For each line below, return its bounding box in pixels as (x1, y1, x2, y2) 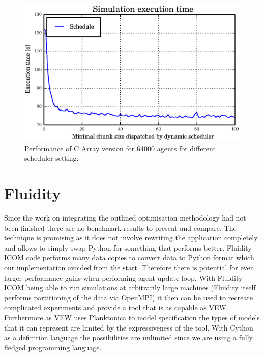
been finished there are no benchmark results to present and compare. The (4, 222, 237, 233)
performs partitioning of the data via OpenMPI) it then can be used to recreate (4, 292, 253, 303)
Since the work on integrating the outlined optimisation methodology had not (4, 212, 246, 223)
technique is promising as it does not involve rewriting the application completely (4, 232, 258, 243)
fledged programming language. (4, 342, 102, 352)
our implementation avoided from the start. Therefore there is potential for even (4, 262, 254, 273)
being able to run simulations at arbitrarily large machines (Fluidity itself (26, 282, 256, 293)
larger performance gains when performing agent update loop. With (4, 272, 215, 283)
